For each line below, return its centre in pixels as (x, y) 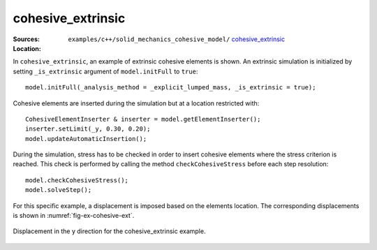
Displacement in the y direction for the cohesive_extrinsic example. (109, 231)
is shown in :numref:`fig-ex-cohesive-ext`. (74, 216)
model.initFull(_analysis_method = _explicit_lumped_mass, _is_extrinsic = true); (171, 88)
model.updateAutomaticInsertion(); (86, 139)
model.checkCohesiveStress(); (77, 180)
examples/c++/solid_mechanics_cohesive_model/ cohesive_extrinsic (177, 39)
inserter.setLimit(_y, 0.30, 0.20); (88, 129)
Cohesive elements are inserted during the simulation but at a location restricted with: (136, 103)
